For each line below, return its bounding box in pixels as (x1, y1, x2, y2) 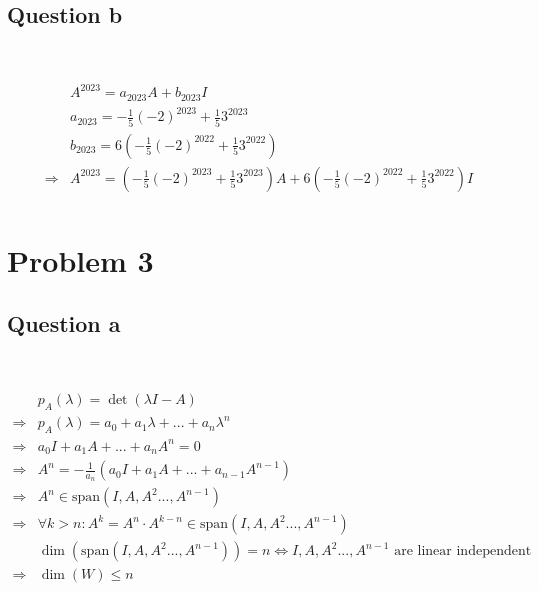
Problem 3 (7, 239, 154, 280)
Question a (7, 308, 121, 339)
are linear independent (394, 544, 532, 559)
